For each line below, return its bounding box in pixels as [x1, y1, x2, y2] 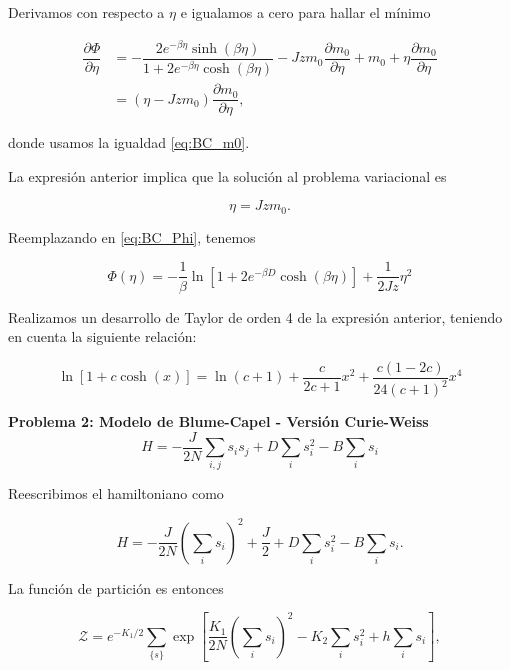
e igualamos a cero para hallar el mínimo [180, 2, 431, 22]
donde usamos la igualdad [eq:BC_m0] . [8, 132, 250, 153]
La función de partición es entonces [8, 577, 224, 598]
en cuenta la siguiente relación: [8, 326, 197, 347]
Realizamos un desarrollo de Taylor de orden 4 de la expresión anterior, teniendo [8, 306, 503, 327]
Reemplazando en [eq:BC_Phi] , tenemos [8, 226, 256, 247]
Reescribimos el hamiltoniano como [8, 483, 224, 504]
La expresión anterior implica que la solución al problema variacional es [8, 165, 447, 186]
